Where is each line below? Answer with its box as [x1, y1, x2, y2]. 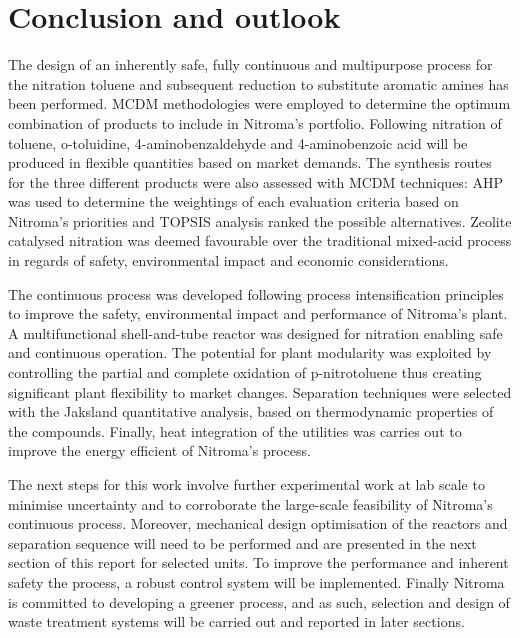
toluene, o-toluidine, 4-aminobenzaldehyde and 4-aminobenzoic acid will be [8, 132, 468, 153]
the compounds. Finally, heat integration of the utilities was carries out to [8, 420, 462, 441]
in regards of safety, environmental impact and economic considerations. [8, 250, 449, 271]
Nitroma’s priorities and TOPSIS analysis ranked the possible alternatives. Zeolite [8, 210, 512, 231]
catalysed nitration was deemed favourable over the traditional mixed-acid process [8, 230, 512, 251]
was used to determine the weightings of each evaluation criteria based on [8, 191, 459, 212]
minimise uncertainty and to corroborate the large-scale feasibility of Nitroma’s [8, 493, 493, 514]
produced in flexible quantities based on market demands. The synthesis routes [8, 152, 492, 173]
